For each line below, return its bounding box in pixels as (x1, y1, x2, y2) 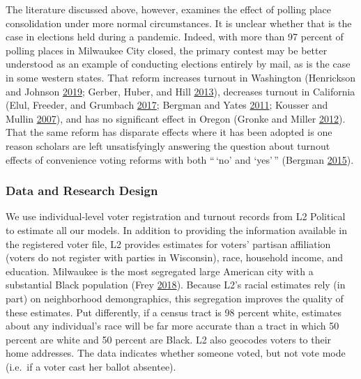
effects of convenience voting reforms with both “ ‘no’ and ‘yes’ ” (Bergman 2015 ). (6, 152, 354, 167)
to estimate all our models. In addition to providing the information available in (6, 222, 347, 237)
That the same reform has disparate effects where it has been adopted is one (6, 125, 332, 139)
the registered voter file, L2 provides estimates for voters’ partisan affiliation (6, 236, 331, 251)
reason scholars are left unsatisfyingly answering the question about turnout (6, 138, 330, 153)
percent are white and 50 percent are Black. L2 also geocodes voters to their (6, 332, 332, 346)
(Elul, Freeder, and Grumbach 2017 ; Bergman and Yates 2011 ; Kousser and (6, 98, 328, 112)
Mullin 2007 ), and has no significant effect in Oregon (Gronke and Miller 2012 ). (6, 111, 346, 125)
